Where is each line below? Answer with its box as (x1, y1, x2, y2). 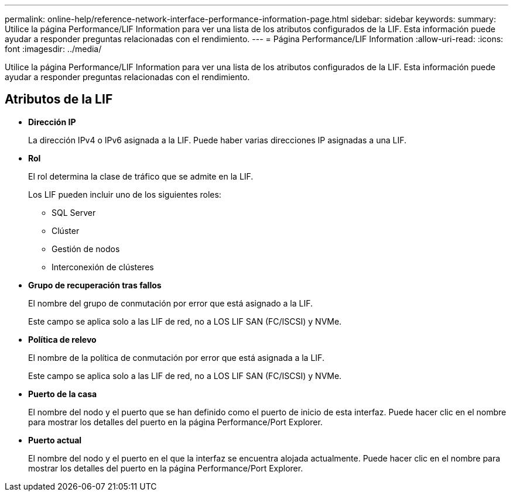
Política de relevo (28, 334, 97, 345)
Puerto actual (28, 435, 82, 445)
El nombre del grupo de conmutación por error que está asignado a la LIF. (28, 298, 313, 308)
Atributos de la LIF (5, 92, 113, 107)
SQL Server (52, 207, 96, 218)
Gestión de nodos (52, 243, 120, 254)
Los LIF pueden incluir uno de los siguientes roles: (28, 189, 221, 199)
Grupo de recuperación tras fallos (28, 280, 162, 290)
